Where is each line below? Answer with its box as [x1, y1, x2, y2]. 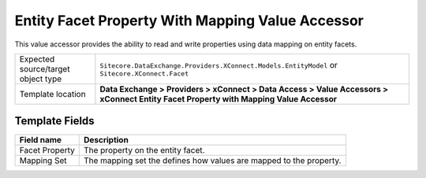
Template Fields [14, 114, 95, 128]
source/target [19, 63, 70, 74]
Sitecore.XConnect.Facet [99, 69, 189, 78]
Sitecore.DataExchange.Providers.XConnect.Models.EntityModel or [99, 60, 338, 71]
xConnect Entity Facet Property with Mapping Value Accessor [99, 93, 338, 104]
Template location [19, 88, 86, 99]
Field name [19, 135, 62, 146]
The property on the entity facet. [83, 145, 205, 156]
